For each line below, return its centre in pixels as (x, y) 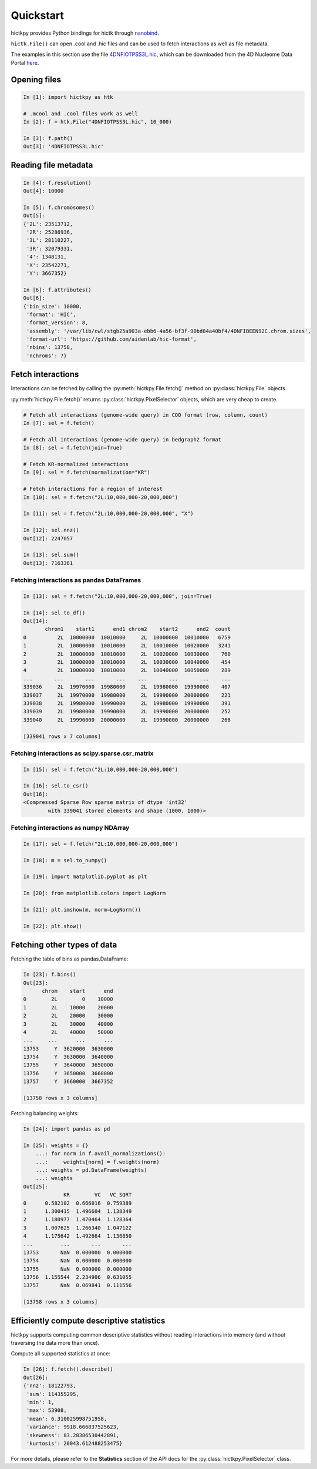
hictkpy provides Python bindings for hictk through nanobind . (85, 33)
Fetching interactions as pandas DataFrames (76, 580)
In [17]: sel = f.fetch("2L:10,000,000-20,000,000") (101, 844)
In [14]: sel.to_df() (54, 613)
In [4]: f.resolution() (58, 183)
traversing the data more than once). (55, 1343)
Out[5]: (34, 216)
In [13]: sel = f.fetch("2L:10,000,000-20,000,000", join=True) (118, 596)
